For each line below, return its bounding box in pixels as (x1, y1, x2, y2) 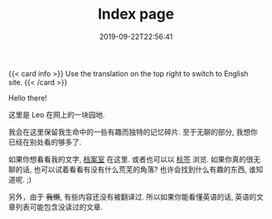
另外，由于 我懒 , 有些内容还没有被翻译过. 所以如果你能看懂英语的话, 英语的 (8, 191, 257, 201)
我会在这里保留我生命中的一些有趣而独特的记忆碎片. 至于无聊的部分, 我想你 (8, 127, 257, 136)
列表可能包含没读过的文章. (15, 202, 104, 212)
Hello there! (8, 92, 47, 102)
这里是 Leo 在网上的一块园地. (8, 109, 105, 119)
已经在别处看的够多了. (8, 137, 83, 147)
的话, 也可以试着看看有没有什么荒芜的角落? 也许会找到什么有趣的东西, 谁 (15, 164, 257, 174)
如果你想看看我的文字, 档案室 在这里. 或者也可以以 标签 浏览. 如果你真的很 (8, 154, 253, 164)
